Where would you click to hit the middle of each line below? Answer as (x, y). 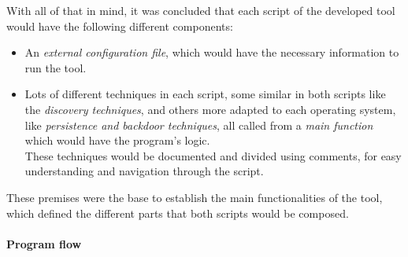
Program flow (44, 243)
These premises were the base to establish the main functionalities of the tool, (195, 197)
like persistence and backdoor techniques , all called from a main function (199, 125)
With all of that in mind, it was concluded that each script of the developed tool (201, 10)
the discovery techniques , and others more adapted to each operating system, (210, 109)
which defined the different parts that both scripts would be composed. (178, 213)
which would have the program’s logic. (117, 140)
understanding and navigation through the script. (144, 171)
